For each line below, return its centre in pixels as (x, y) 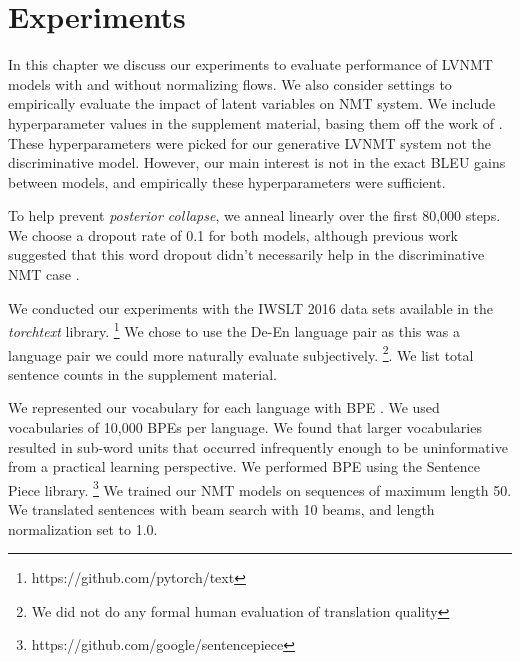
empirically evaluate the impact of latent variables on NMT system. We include (252, 103)
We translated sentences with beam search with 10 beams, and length (221, 508)
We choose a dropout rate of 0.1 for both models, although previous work (233, 234)
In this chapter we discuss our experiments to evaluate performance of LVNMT (250, 64)
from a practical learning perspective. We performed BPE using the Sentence (244, 466)
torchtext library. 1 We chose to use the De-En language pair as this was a (234, 329)
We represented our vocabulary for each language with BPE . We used (224, 407)
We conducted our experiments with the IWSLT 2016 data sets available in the (251, 307)
